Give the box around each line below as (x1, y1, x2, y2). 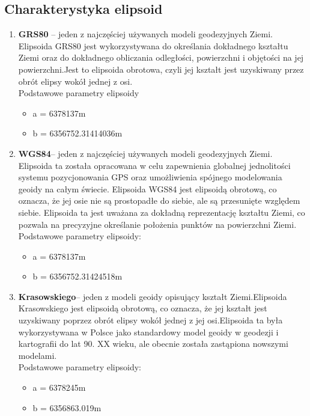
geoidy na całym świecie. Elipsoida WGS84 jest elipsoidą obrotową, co (18, 182, 277, 195)
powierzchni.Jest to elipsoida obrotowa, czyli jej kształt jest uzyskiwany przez (18, 63, 304, 75)
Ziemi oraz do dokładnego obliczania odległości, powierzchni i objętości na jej (18, 51, 304, 64)
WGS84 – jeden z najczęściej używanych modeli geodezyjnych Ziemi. (18, 147, 273, 159)
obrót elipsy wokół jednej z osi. (18, 75, 133, 87)
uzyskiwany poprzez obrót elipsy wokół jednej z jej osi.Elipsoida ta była (18, 314, 283, 326)
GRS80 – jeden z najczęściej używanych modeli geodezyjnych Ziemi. (18, 28, 273, 40)
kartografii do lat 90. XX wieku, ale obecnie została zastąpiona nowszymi (18, 337, 288, 350)
